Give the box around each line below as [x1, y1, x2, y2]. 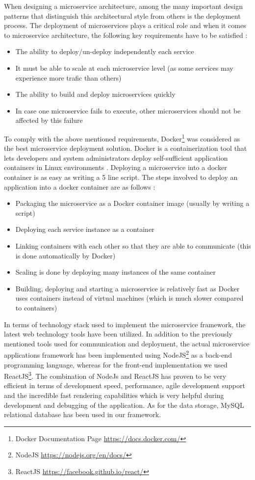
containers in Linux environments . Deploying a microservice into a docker [4, 162, 227, 172]
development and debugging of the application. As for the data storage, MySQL [4, 399, 244, 410]
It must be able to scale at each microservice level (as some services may [15, 62, 233, 73]
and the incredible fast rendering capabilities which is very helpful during [4, 390, 224, 400]
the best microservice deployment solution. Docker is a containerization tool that [4, 143, 247, 153]
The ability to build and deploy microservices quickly [15, 89, 176, 99]
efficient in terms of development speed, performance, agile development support [4, 380, 245, 391]
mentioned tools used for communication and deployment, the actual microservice [4, 338, 250, 348]
